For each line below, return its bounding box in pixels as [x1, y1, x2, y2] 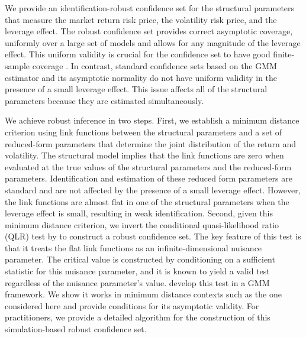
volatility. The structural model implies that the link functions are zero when [5, 149, 284, 161]
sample [5, 59, 30, 72]
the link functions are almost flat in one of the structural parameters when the [5, 195, 289, 208]
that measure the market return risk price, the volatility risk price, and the [5, 13, 277, 25]
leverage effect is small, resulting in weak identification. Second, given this [5, 207, 273, 219]
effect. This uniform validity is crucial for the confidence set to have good [5, 48, 270, 60]
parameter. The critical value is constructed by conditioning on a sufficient [5, 253, 275, 265]
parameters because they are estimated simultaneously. [5, 94, 204, 106]
